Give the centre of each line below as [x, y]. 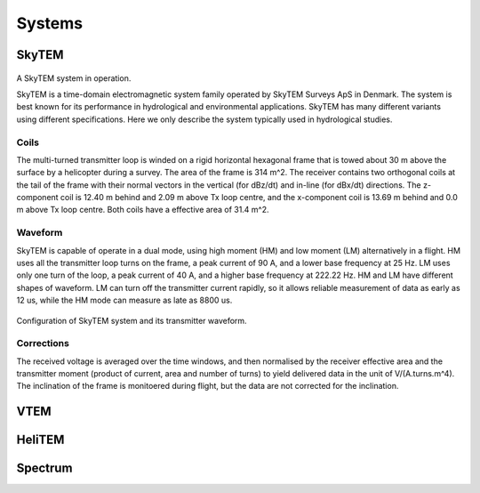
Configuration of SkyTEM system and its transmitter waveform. [132, 320]
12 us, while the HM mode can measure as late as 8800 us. [124, 300]
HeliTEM [40, 440]
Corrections [43, 343]
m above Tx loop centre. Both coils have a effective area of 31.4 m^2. [143, 210]
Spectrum [44, 469]
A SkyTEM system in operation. [74, 78]
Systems [50, 23]
